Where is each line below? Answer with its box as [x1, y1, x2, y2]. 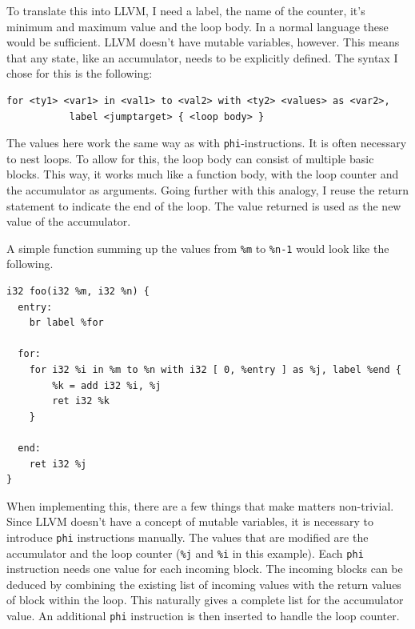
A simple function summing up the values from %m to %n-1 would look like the [6, 239, 389, 256]
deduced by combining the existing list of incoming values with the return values [6, 575, 401, 592]
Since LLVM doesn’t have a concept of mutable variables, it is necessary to [6, 513, 373, 530]
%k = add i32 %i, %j [52, 379, 162, 391]
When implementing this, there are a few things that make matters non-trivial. [6, 497, 394, 514]
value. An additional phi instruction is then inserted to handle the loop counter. [6, 607, 400, 624]
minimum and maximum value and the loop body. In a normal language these [6, 18, 389, 34]
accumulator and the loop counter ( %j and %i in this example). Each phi [6, 544, 364, 561]
